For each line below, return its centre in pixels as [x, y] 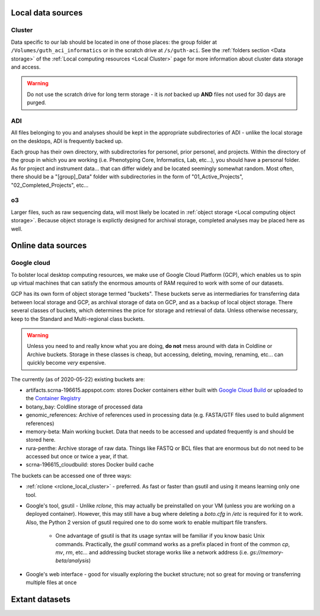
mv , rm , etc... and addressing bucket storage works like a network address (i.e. [152, 552]
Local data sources [47, 13]
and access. [26, 67]
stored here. [41, 440]
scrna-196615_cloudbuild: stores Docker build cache [90, 465]
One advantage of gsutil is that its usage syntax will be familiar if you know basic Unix [160, 536]
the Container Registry [53, 398]
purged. [37, 103]
